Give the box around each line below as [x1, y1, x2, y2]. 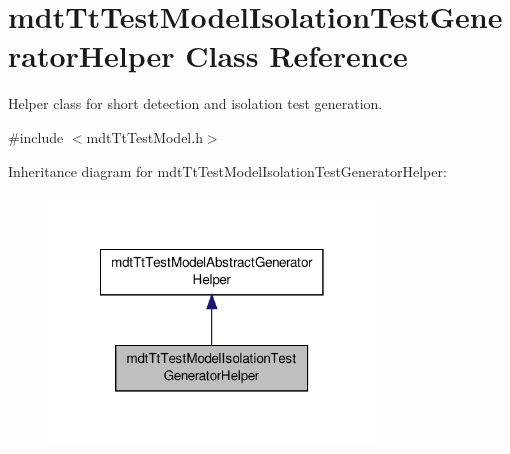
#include [8, 126, 64, 147]
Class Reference [185, 35, 408, 76]
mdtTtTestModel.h [86, 126, 203, 147]
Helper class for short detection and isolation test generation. [8, 93, 383, 114]
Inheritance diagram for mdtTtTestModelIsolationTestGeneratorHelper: [8, 160, 447, 181]
